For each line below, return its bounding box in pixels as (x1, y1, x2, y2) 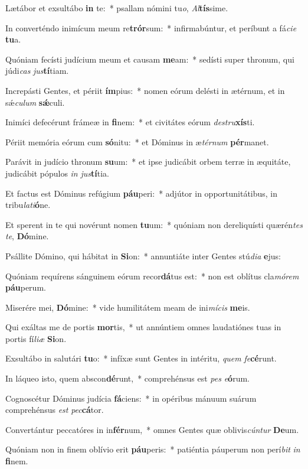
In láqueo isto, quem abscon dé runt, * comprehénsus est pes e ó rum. (5, 372, 250, 385)
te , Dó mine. (5, 230, 49, 242)
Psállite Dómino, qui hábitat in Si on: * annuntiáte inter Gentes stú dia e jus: (5, 249, 281, 262)
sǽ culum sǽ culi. (5, 96, 65, 108)
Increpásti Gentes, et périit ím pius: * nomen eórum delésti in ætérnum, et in (5, 84, 285, 96)
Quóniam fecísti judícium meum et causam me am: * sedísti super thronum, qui (5, 53, 294, 65)
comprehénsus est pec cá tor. (5, 403, 104, 416)
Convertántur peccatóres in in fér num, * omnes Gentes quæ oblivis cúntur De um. (5, 423, 299, 435)
